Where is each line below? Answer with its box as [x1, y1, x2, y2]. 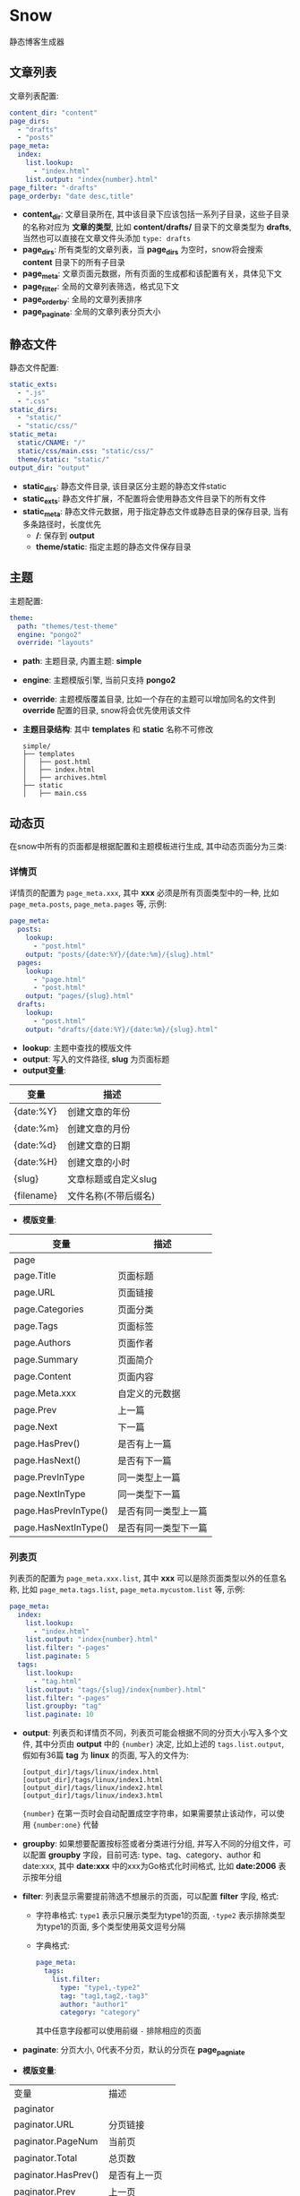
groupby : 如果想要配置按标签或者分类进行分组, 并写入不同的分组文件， [21, 1839, 284, 1849]
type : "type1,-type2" [59, 1983, 141, 1992]
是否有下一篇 [117, 1454, 172, 1467]
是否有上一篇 [117, 1437, 172, 1450]
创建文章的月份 [66, 1122, 131, 1134]
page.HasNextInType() [13, 1520, 109, 1533]
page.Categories [13, 1303, 84, 1315]
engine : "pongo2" [17, 630, 82, 639]
